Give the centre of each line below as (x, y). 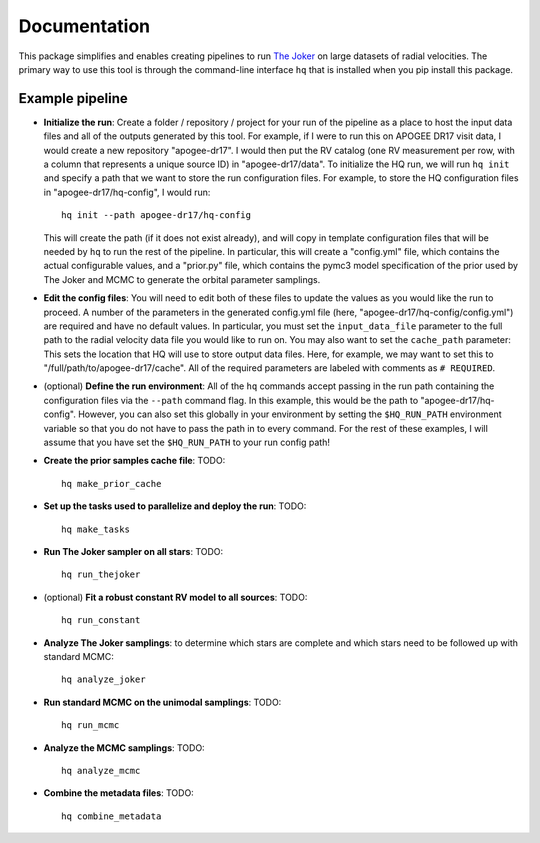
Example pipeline (73, 98)
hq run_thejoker (101, 574)
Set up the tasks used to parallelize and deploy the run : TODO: (175, 506)
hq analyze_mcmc (101, 770)
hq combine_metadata (111, 816)
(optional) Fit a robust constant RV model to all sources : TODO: (175, 597)
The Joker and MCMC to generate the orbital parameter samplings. (182, 279)
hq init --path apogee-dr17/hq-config (156, 215)
